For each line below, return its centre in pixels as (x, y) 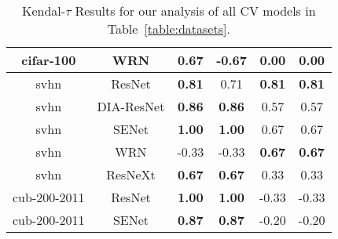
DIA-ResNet (131, 106)
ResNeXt (131, 174)
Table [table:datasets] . (169, 29)
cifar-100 (49, 60)
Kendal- (44, 11)
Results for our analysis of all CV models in (195, 11)
